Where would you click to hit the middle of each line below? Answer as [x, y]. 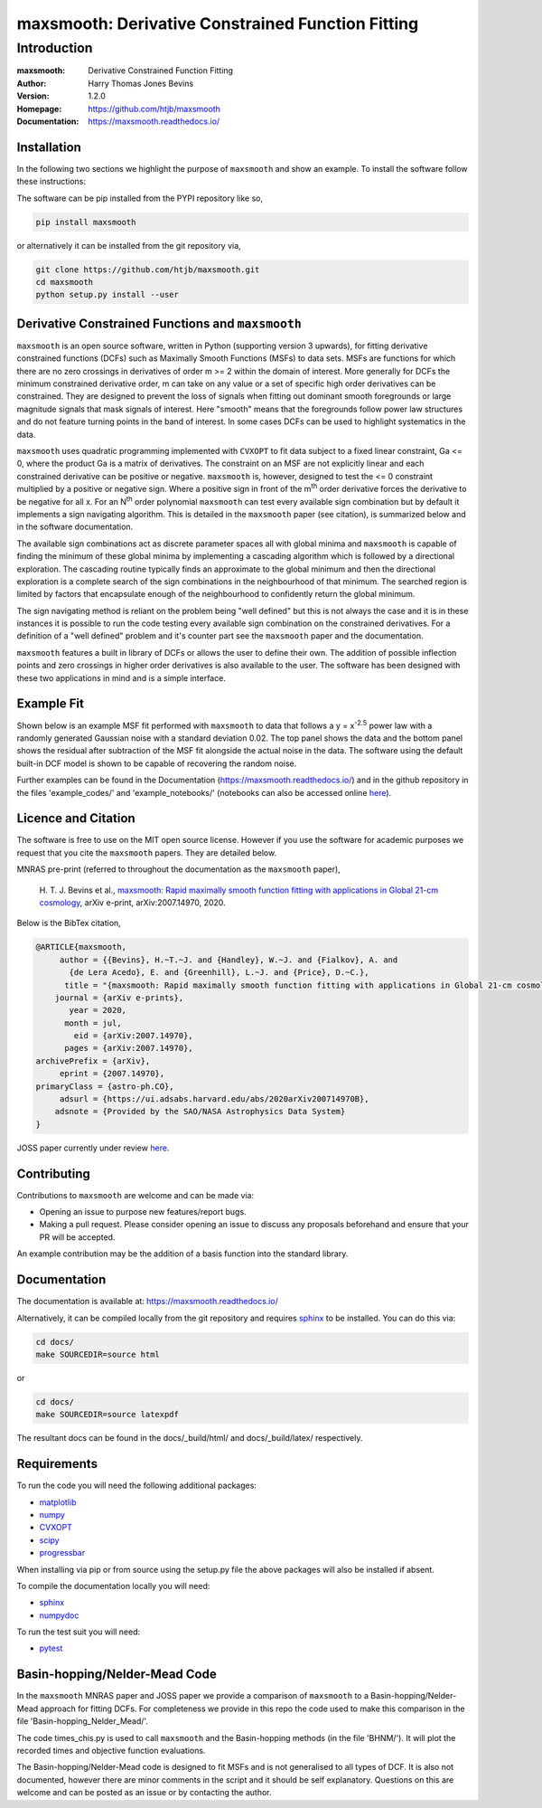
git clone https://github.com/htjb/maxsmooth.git [148, 270]
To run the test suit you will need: [79, 1632]
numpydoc [59, 1615]
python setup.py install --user [107, 295]
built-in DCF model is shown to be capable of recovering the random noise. [157, 763]
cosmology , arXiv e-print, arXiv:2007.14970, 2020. [132, 902]
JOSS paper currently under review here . [93, 1148]
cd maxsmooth [65, 282]
